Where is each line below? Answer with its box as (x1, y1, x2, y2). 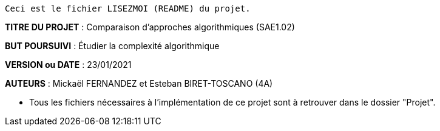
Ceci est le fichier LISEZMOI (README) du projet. (5, 4, 251, 13)
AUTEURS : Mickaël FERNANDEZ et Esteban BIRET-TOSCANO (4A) (5, 78, 273, 89)
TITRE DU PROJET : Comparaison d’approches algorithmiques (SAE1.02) (5, 22, 295, 32)
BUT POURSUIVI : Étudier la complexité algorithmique (5, 41, 220, 51)
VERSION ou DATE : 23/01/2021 (5, 59, 132, 70)
